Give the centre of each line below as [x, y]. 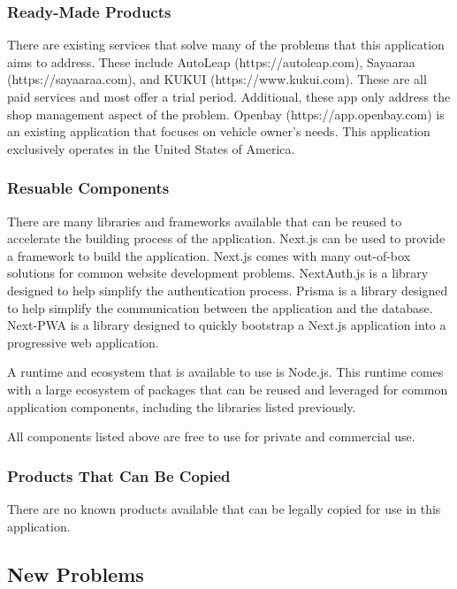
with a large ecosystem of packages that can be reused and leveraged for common [228, 389]
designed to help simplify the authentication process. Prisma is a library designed [228, 290]
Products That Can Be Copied [119, 475]
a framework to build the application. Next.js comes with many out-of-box [209, 255]
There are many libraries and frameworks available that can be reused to [205, 221]
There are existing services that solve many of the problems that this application [226, 45]
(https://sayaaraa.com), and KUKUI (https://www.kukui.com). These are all [217, 79]
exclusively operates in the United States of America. [151, 148]
